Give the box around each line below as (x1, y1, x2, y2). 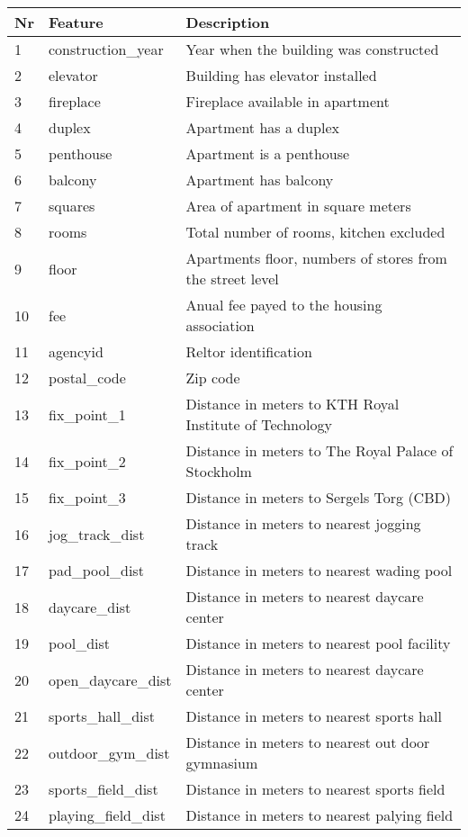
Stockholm (185, 461, 252, 481)
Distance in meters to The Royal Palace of (185, 440, 454, 461)
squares (48, 195, 95, 216)
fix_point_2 (48, 450, 126, 472)
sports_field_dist (48, 778, 158, 799)
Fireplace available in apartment (185, 91, 390, 112)
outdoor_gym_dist (48, 742, 170, 763)
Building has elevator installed (185, 65, 377, 85)
